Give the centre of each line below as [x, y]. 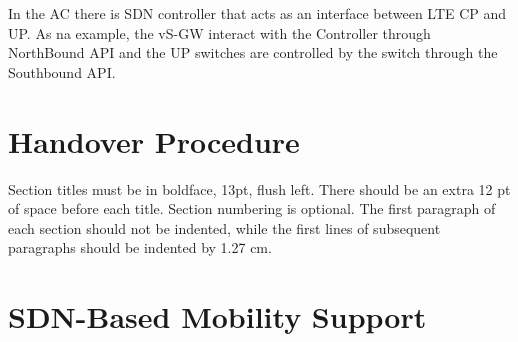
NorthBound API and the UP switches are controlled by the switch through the [253, 52]
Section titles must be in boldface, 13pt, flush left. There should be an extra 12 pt [259, 188]
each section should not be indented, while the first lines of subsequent [224, 227]
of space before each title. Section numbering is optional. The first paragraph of [252, 208]
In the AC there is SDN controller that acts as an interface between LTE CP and [257, 13]
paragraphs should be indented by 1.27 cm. [140, 247]
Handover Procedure [154, 140]
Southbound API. [62, 71]
